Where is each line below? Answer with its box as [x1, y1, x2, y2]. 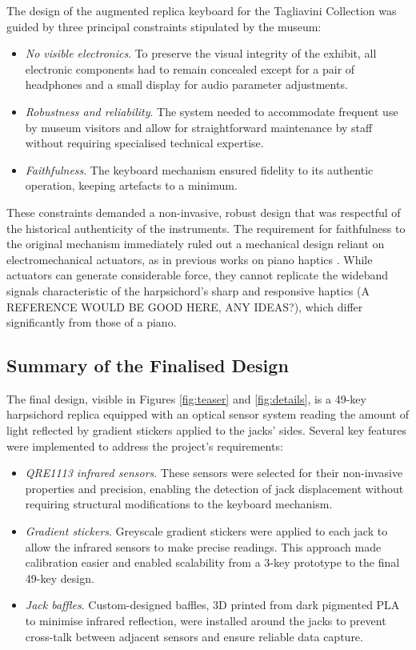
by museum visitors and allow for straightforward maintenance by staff [25, 118, 373, 135]
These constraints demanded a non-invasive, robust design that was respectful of [6, 203, 401, 220]
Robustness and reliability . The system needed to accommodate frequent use [25, 102, 398, 119]
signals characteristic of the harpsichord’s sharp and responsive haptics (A [6, 282, 370, 299]
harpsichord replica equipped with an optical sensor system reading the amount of [6, 406, 410, 423]
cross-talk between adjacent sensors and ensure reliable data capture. [25, 628, 363, 644]
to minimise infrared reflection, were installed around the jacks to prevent [25, 612, 386, 629]
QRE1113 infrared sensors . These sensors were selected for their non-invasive [25, 464, 403, 481]
